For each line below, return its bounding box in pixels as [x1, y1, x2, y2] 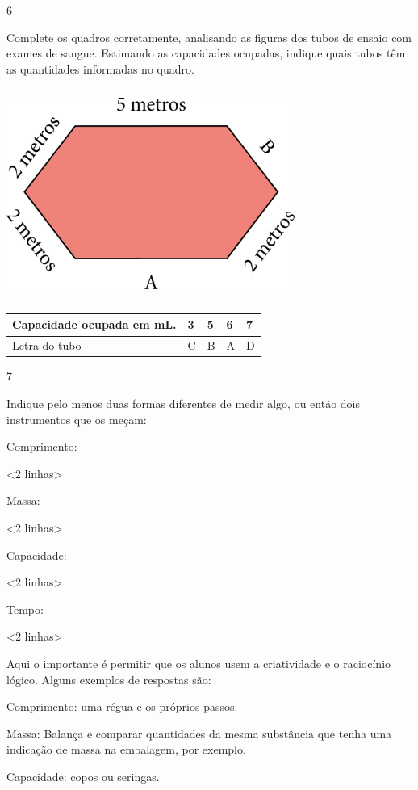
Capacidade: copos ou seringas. [6, 767, 160, 784]
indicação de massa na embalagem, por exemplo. [6, 741, 246, 758]
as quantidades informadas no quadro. [6, 60, 194, 77]
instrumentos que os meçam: [6, 410, 147, 427]
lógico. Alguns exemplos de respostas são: [6, 670, 211, 687]
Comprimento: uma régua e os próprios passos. [6, 698, 238, 715]
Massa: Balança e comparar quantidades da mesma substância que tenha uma [6, 725, 392, 742]
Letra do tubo [12, 337, 82, 354]
